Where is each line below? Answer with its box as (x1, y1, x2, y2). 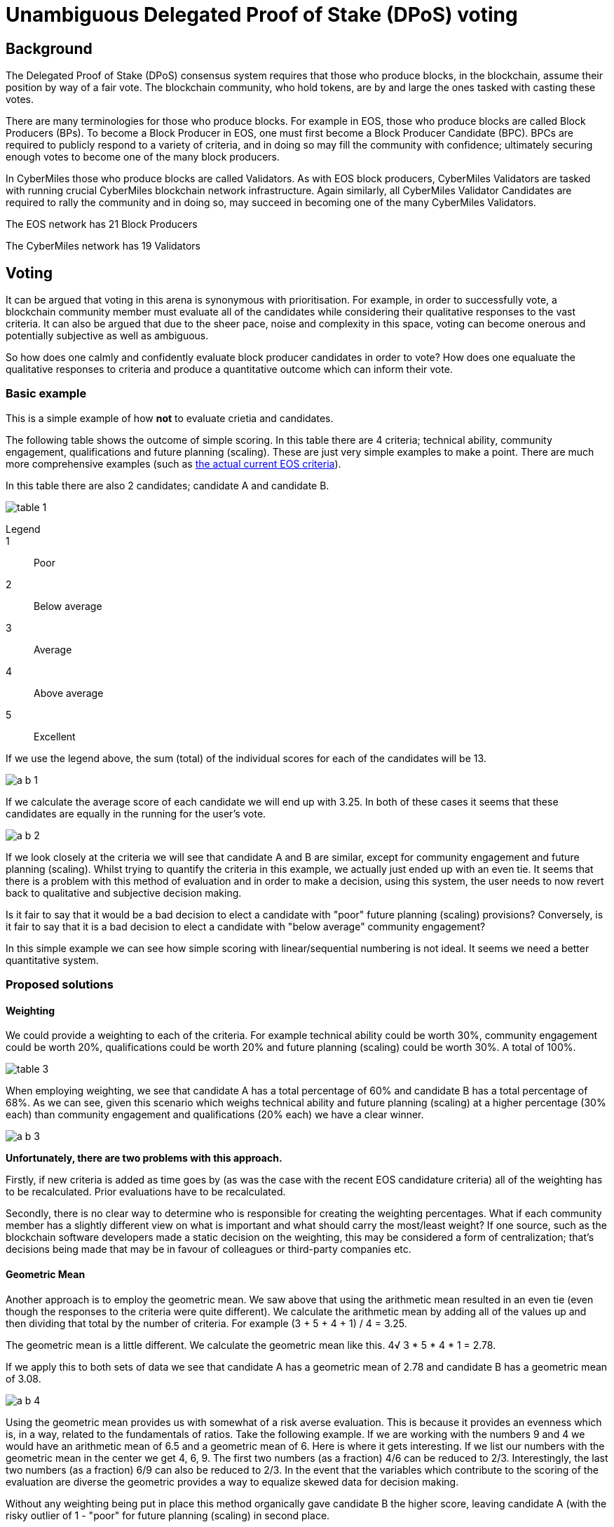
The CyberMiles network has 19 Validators (6, 240, 200, 252)
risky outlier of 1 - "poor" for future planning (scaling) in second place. (6, 1509, 330, 1521)
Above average (34, 686, 104, 699)
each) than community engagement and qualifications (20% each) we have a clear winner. (6, 1108, 424, 1121)
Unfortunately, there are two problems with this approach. (6, 1152, 282, 1165)
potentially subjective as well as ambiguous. (6, 330, 209, 342)
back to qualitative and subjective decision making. (6, 886, 242, 899)
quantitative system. (6, 953, 99, 966)
